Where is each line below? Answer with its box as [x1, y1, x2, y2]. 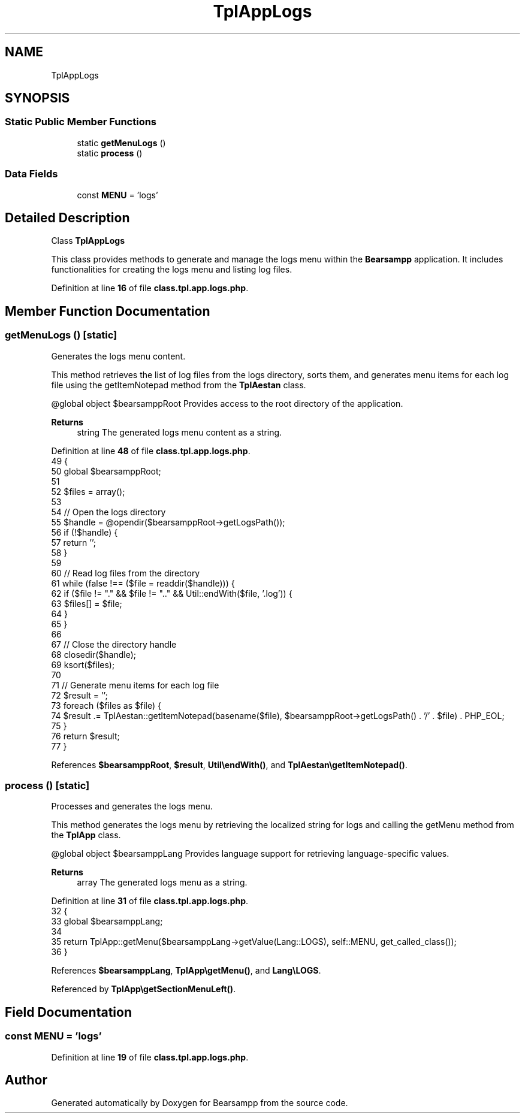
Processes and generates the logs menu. [51, 801, 213, 812]
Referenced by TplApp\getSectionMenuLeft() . [51, 984, 236, 995]
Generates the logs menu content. [51, 350, 186, 361]
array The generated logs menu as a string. [77, 877, 248, 888]
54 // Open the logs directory [51, 506, 166, 517]
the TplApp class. [51, 830, 121, 841]
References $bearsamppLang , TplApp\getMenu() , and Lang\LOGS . [51, 965, 321, 976]
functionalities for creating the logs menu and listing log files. [51, 264, 292, 275]
